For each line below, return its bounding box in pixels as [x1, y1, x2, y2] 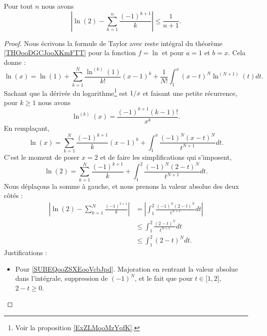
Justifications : [4, 247, 47, 258]
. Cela [228, 47, 246, 58]
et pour [162, 47, 184, 58]
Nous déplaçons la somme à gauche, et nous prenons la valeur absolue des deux [4, 181, 239, 191]
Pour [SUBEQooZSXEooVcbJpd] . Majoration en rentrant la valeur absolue [15, 263, 238, 274]
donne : [4, 57, 26, 67]
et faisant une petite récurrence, [142, 88, 237, 98]
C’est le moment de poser [4, 152, 79, 162]
